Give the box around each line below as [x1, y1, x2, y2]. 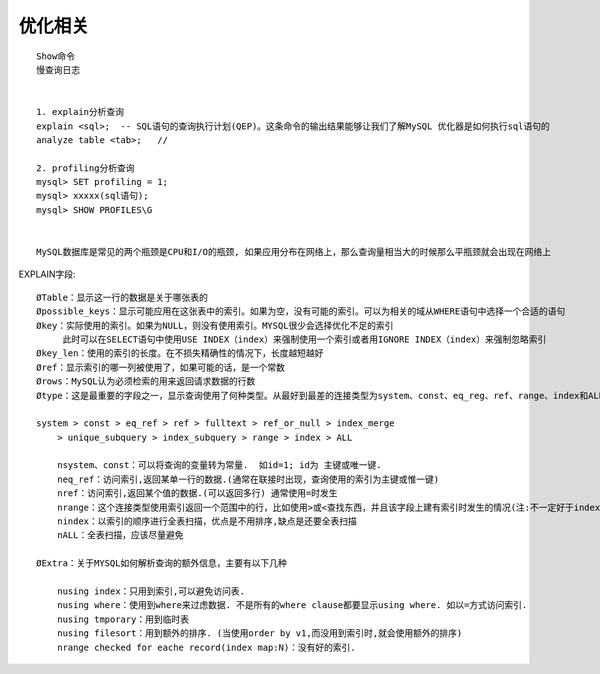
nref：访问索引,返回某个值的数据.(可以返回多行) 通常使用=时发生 [56, 488, 339, 499]
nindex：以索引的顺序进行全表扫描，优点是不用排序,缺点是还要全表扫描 [56, 516, 357, 527]
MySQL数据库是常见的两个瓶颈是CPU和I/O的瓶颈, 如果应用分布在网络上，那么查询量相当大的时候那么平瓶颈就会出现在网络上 [36, 246, 552, 258]
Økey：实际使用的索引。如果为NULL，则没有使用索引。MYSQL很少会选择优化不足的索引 [36, 320, 394, 331]
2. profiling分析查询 [36, 162, 135, 174]
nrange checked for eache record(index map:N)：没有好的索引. [56, 641, 357, 653]
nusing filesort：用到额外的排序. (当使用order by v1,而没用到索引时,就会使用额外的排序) [56, 628, 463, 639]
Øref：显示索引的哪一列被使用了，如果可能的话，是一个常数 [36, 361, 285, 373]
